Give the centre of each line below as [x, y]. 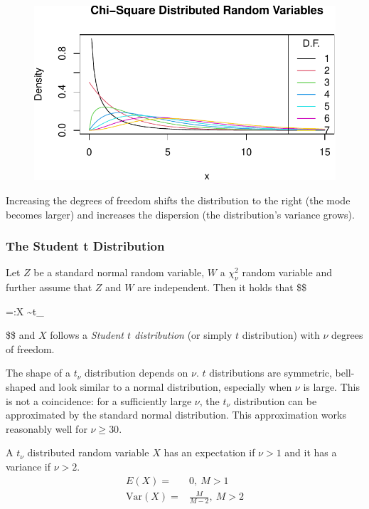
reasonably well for [47, 428]
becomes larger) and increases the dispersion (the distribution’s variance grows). [180, 214]
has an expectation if [209, 452]
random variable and [287, 272]
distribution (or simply [183, 335]
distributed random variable [88, 452]
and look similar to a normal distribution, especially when [166, 387]
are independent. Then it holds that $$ [222, 287]
